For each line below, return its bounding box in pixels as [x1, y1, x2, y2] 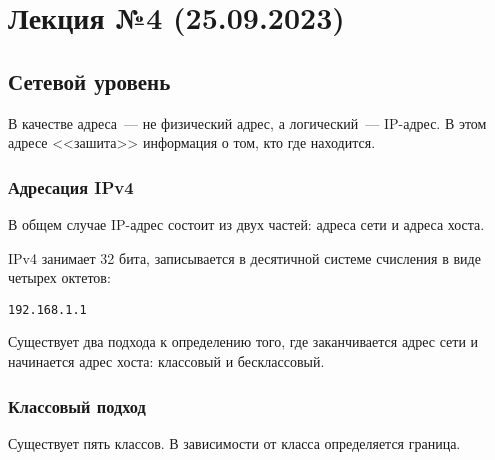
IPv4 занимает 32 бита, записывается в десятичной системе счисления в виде [8, 247, 481, 268]
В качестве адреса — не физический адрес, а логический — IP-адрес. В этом [8, 112, 487, 133]
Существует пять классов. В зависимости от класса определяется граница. [8, 432, 461, 453]
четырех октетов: [8, 267, 111, 288]
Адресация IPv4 [8, 174, 134, 199]
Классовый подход [8, 393, 146, 418]
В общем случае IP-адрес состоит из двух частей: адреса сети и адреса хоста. [8, 213, 485, 234]
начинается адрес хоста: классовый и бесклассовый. [8, 351, 325, 372]
